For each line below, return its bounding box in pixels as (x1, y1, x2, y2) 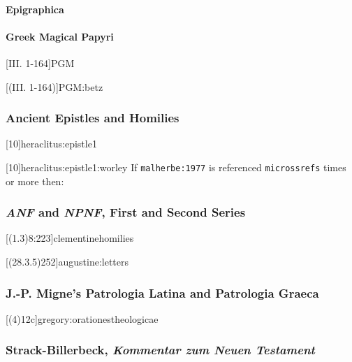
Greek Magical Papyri (6, 29, 114, 43)
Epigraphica (6, 1, 64, 16)
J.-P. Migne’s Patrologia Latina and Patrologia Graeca (6, 284, 319, 301)
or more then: (6, 173, 64, 188)
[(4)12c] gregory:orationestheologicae (6, 311, 159, 326)
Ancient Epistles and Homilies (6, 109, 179, 126)
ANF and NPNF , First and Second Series (6, 203, 246, 221)
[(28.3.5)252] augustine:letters (6, 254, 129, 269)
